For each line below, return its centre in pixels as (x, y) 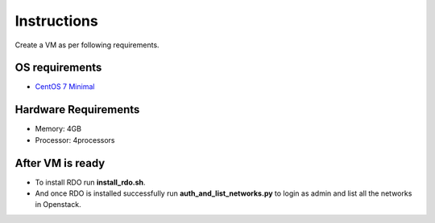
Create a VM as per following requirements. (87, 45)
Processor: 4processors (75, 140)
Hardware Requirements (77, 109)
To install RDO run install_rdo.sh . (90, 182)
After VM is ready (60, 163)
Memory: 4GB (58, 129)
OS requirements (58, 68)
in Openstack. (58, 205)
